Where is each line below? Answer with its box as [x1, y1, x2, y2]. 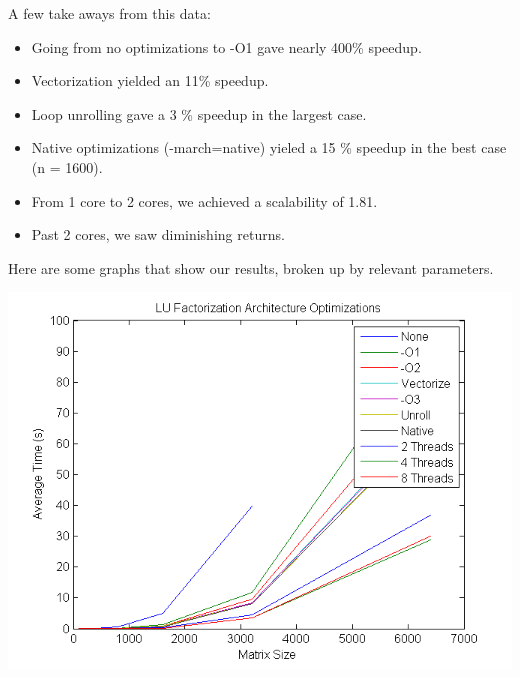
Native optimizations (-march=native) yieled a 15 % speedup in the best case [31, 137, 507, 158]
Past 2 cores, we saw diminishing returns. [31, 224, 285, 245]
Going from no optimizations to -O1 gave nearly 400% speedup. [31, 36, 422, 57]
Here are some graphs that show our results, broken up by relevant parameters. [8, 257, 494, 278]
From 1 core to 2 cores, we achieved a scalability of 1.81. [31, 190, 378, 211]
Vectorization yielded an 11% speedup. [31, 70, 269, 91]
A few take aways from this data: [8, 3, 211, 23]
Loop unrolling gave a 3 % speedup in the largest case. [31, 103, 367, 124]
